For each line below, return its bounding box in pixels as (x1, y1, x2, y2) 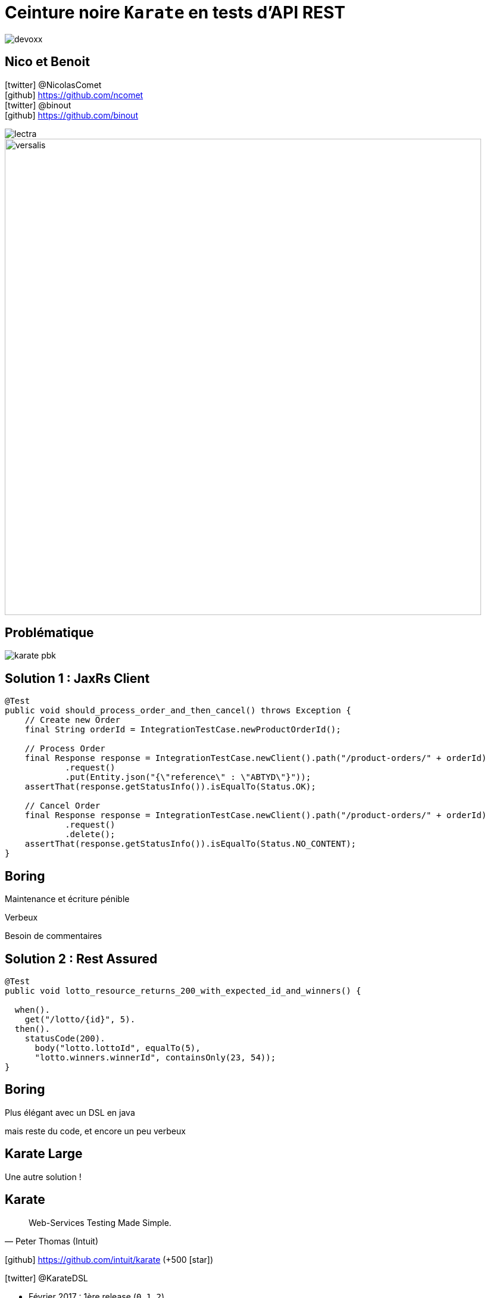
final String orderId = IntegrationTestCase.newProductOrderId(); (24, 725, 341, 735)
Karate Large (5, 1146, 83, 1162)
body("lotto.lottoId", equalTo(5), (35, 1043, 201, 1053)
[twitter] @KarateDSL (5, 1272, 88, 1283)
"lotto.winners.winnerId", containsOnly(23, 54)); (35, 1052, 276, 1062)
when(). (14, 1004, 50, 1015)
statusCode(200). (24, 1033, 105, 1043)
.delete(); (65, 829, 116, 840)
